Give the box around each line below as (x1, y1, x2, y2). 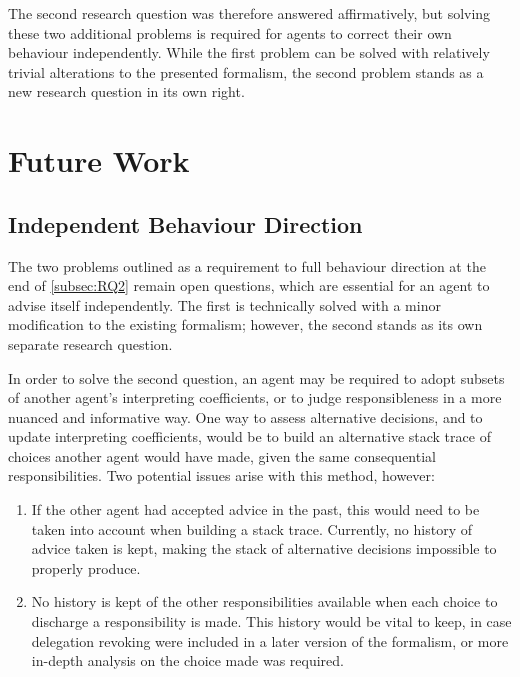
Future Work (8, 140, 190, 181)
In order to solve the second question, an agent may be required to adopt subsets (8, 367, 505, 388)
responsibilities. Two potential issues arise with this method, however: (8, 465, 435, 486)
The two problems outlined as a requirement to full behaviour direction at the (8, 255, 486, 276)
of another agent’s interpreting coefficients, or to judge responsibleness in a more (8, 387, 502, 408)
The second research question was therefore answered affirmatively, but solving (8, 3, 491, 23)
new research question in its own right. (8, 81, 245, 102)
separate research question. (8, 333, 173, 354)
